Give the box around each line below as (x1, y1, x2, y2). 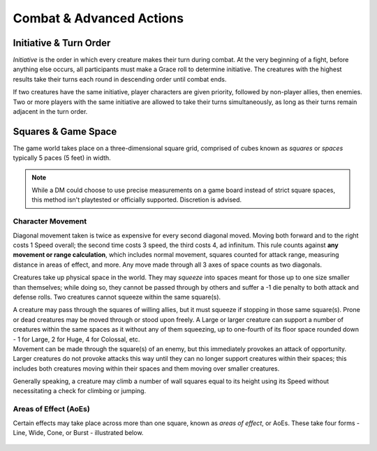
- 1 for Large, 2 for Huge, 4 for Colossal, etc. (13, 335, 140, 343)
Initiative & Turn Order (13, 37, 111, 49)
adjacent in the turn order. (13, 108, 88, 116)
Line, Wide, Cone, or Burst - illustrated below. (13, 429, 144, 437)
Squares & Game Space (13, 126, 117, 138)
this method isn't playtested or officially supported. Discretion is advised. (31, 195, 242, 204)
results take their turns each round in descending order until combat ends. (13, 75, 227, 83)
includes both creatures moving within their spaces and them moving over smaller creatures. (13, 364, 280, 373)
